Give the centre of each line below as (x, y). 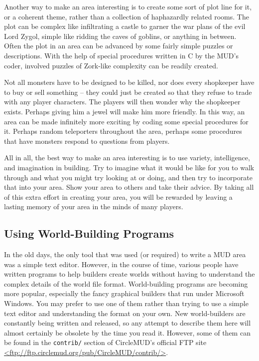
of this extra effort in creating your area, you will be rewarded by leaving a (118, 196)
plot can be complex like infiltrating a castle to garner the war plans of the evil (125, 26)
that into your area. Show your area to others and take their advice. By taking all (129, 187)
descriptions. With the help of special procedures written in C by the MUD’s (121, 55)
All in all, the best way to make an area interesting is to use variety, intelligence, (127, 158)
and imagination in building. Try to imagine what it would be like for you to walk (129, 167)
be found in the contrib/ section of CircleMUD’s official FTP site (105, 342)
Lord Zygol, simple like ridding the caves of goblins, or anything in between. (120, 36)
